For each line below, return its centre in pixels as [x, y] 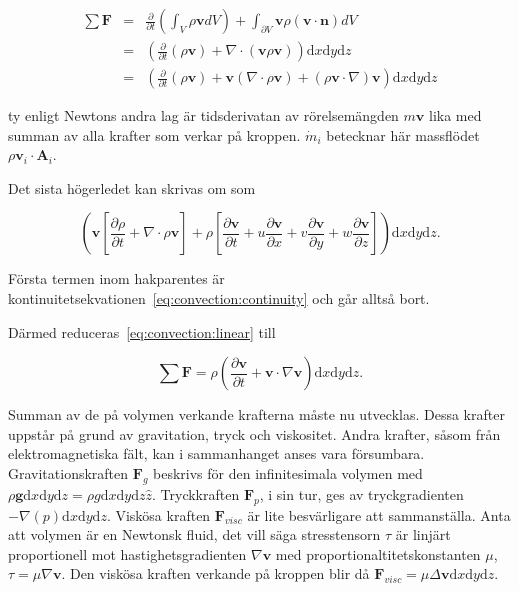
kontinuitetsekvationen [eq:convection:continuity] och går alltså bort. [219, 298]
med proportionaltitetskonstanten [378, 553]
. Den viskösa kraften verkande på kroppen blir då [215, 573]
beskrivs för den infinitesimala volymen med [288, 473]
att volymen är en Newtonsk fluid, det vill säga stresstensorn [194, 534]
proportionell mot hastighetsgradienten [127, 553]
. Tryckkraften [196, 493]
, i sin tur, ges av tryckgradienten [361, 493]
